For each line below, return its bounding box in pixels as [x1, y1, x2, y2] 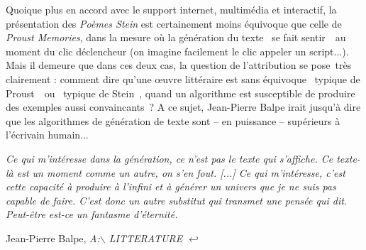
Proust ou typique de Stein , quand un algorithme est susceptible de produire [6, 85, 355, 100]
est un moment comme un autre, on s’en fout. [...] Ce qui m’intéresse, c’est [16, 165, 345, 180]
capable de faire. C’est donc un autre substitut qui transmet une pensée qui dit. [6, 192, 348, 207]
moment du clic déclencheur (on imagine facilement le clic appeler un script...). [6, 43, 349, 58]
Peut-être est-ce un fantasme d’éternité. [6, 207, 178, 222]
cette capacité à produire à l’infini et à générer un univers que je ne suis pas [6, 179, 336, 194]
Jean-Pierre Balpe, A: [6, 230, 100, 245]
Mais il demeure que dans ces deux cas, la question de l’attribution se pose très [6, 58, 352, 72]
